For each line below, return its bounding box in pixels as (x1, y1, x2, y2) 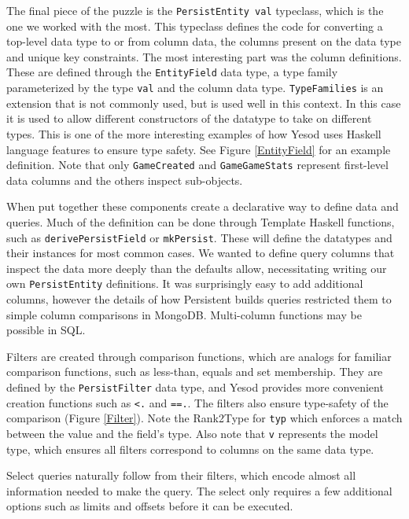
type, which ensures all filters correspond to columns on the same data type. (6, 440, 374, 457)
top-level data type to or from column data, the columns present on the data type (6, 33, 401, 50)
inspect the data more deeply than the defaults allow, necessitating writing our (6, 259, 387, 276)
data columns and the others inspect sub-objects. (6, 171, 243, 188)
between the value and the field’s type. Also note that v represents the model (6, 425, 378, 441)
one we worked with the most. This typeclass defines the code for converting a (6, 17, 383, 34)
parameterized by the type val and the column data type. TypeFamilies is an (6, 79, 384, 96)
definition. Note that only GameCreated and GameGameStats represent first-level (6, 156, 389, 173)
